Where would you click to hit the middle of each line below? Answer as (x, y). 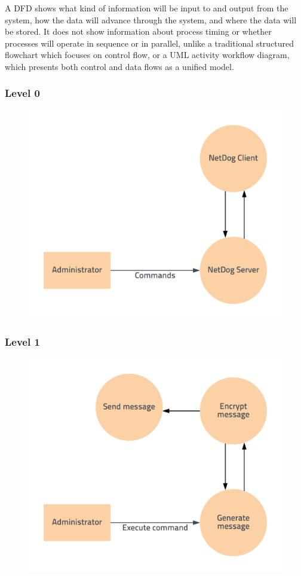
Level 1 (22, 342)
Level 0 (22, 93)
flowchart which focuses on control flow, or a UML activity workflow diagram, (147, 55)
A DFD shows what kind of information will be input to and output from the (147, 8)
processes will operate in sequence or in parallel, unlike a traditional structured (150, 43)
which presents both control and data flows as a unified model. (119, 66)
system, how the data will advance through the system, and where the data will (151, 19)
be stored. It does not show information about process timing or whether (138, 31)
